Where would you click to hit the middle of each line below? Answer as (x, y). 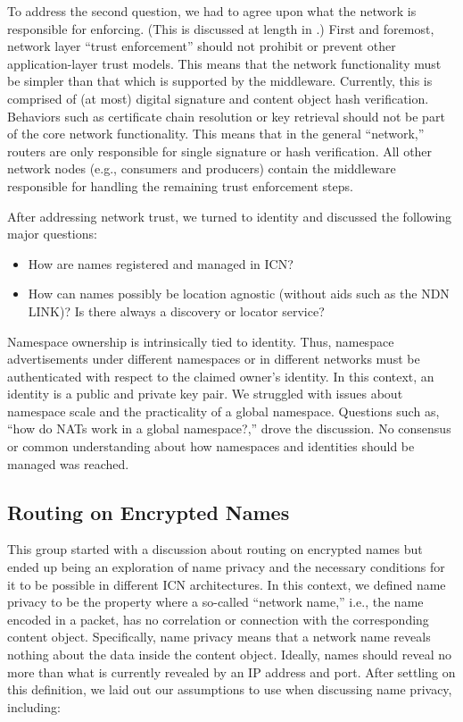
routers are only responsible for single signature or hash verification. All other (220, 151)
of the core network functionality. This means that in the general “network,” (216, 134)
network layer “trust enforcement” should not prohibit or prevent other (202, 46)
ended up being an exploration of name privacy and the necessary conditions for (226, 567)
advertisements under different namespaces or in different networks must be (214, 359)
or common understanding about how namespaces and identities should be (211, 446)
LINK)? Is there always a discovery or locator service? (176, 311)
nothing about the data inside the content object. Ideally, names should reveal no (230, 655)
